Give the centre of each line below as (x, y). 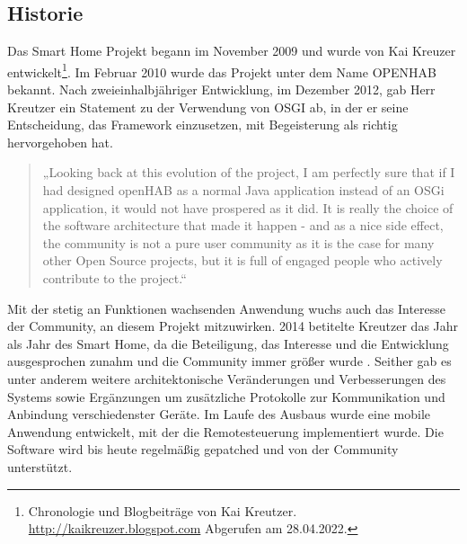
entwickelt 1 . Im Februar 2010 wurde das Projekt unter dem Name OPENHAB (222, 70)
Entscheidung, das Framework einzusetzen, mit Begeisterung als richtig (203, 125)
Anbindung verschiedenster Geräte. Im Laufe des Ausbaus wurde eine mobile (219, 414)
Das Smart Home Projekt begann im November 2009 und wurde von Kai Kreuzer (232, 51)
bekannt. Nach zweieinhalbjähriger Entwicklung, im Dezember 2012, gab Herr (221, 89)
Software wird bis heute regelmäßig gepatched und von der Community (203, 449)
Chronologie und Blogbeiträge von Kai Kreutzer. (163, 510)
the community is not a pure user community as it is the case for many (238, 242)
